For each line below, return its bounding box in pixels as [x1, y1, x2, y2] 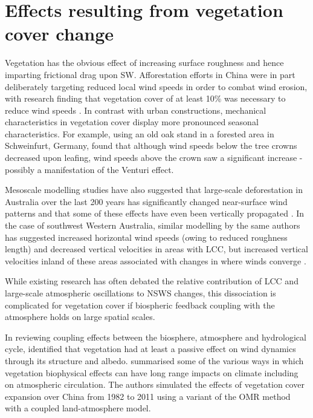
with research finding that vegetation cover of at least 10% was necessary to [5, 92, 286, 105]
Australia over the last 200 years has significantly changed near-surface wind [5, 195, 288, 207]
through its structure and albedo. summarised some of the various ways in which [5, 354, 304, 367]
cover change [5, 21, 114, 46]
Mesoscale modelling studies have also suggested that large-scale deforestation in [5, 183, 303, 196]
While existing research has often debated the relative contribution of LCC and [5, 275, 298, 287]
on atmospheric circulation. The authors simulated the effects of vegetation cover [5, 378, 305, 391]
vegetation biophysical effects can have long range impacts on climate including [5, 366, 298, 379]
